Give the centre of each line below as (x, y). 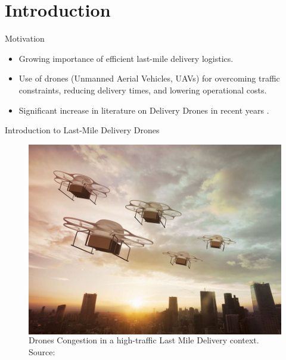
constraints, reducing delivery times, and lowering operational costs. (143, 90)
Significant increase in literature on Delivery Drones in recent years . (144, 110)
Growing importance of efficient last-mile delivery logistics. (126, 58)
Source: (42, 351)
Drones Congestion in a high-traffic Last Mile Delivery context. (144, 340)
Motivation (25, 38)
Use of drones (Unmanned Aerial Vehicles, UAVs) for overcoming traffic (149, 78)
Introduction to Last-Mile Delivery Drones (82, 130)
